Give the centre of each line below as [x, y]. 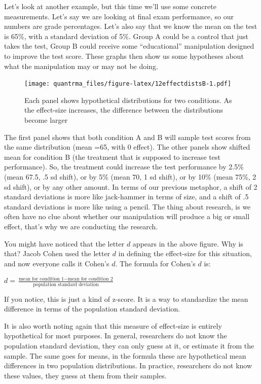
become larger [46, 120]
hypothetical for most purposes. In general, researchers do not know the [116, 336]
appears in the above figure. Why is [188, 243]
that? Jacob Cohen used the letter [57, 253]
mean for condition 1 [42, 279]
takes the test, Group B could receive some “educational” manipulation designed [129, 46]
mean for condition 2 [90, 279]
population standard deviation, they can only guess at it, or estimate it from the [129, 345]
